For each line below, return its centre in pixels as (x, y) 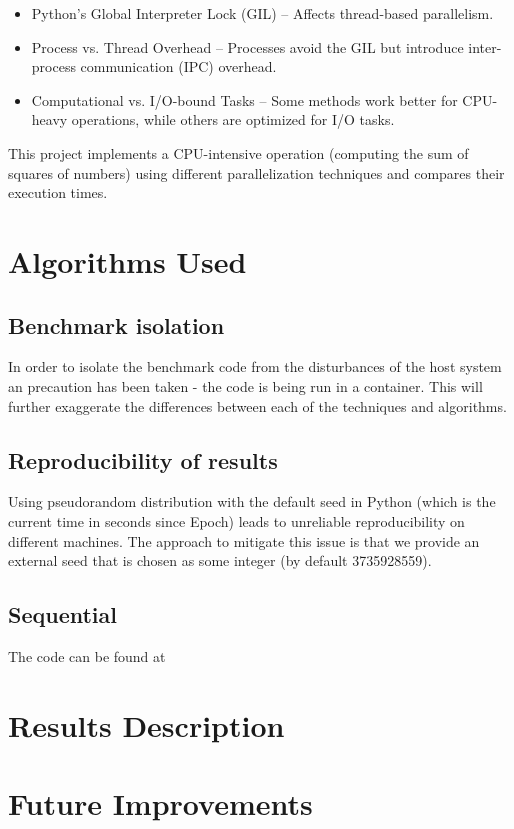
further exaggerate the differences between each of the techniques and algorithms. (257, 405)
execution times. (58, 192)
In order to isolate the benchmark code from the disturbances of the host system (255, 366)
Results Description (146, 724)
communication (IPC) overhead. (178, 66)
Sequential (62, 614)
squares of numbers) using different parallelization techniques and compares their (256, 172)
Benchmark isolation (116, 324)
